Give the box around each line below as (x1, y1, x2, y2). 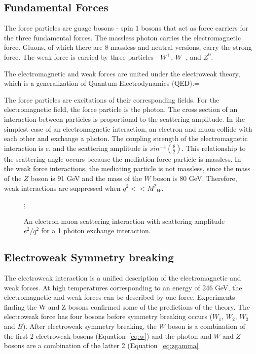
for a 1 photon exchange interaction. (41, 225, 151, 236)
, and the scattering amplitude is (49, 142, 148, 153)
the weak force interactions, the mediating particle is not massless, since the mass (4, 163, 251, 174)
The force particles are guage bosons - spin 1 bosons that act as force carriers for (4, 23, 249, 33)
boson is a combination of (168, 321, 245, 331)
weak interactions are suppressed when (4, 182, 121, 193)
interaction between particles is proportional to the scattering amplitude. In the (4, 113, 245, 124)
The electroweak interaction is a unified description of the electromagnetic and (4, 273, 241, 283)
